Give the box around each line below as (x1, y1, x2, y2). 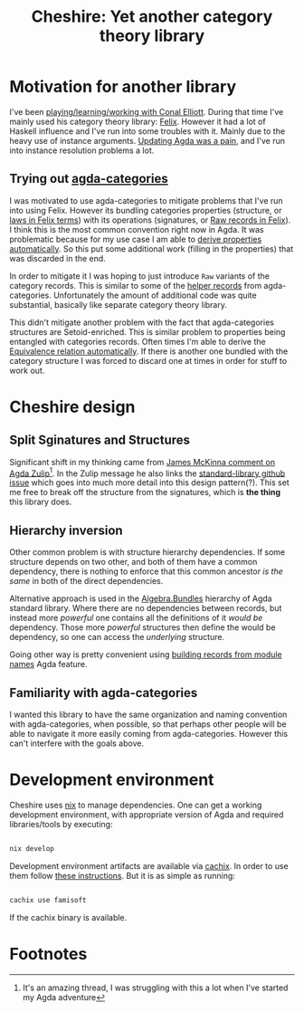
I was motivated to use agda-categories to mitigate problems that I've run (9, 195, 283, 205)
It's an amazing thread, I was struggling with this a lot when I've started (22, 982, 289, 993)
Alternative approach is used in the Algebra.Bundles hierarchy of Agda (9, 593, 273, 604)
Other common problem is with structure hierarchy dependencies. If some (9, 547, 286, 558)
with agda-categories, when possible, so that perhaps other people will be (9, 719, 287, 730)
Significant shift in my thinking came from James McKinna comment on (9, 456, 276, 467)
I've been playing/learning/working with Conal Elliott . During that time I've (9, 106, 284, 117)
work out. (9, 365, 45, 376)
